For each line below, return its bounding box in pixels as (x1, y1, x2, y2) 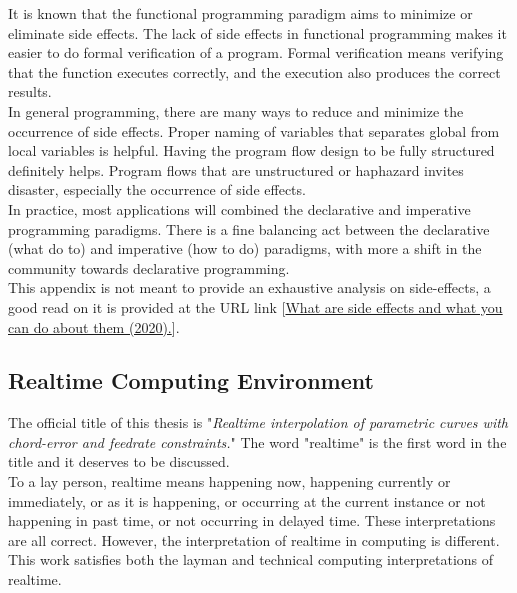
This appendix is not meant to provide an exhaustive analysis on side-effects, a (8, 277, 491, 298)
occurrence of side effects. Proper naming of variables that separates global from (8, 120, 500, 141)
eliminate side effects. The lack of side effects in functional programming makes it (8, 22, 507, 43)
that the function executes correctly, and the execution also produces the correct (8, 61, 501, 82)
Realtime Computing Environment (8, 365, 374, 396)
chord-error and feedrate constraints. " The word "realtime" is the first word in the (8, 431, 507, 452)
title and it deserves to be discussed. (8, 451, 230, 472)
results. (8, 81, 52, 102)
